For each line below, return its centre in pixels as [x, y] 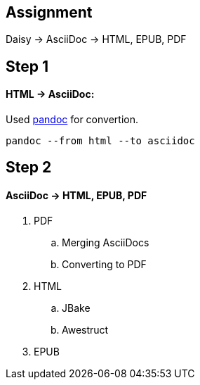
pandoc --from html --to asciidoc [100, 141]
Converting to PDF [104, 264]
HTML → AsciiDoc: [50, 94]
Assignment [49, 12]
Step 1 [27, 66]
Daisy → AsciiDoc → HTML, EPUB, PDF [96, 39]
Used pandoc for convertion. [72, 120]
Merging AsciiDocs [106, 242]
